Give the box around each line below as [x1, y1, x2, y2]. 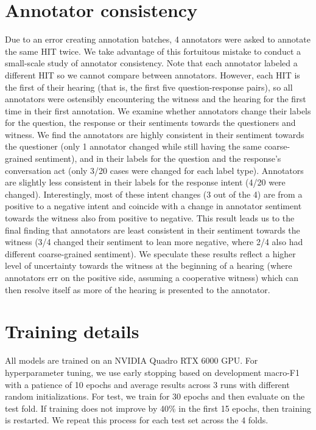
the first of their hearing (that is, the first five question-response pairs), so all [5, 80, 293, 93]
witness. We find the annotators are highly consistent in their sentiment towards [5, 128, 304, 140]
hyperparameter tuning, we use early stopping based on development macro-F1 [5, 366, 300, 378]
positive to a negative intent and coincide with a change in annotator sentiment [5, 199, 302, 212]
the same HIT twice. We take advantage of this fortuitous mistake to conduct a [5, 44, 301, 57]
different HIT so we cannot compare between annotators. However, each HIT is [5, 68, 300, 81]
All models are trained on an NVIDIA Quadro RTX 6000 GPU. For [5, 354, 258, 367]
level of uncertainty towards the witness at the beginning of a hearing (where [5, 259, 292, 272]
